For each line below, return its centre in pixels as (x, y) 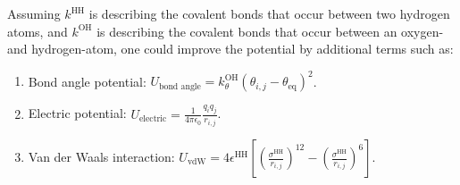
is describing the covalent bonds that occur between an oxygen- (270, 31)
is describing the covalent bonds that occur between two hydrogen (269, 13)
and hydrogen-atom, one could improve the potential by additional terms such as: (230, 49)
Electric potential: (77, 113)
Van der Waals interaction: (101, 157)
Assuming (34, 13)
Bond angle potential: (87, 81)
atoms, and (38, 31)
